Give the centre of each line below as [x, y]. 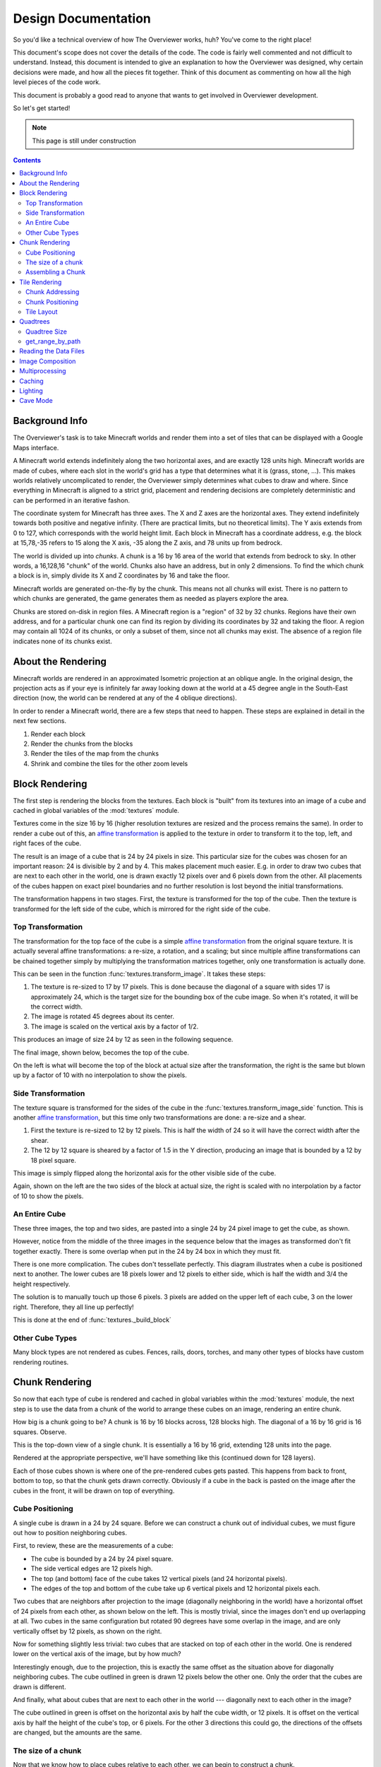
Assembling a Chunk [56, 272]
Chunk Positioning [52, 302]
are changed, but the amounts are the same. [78, 1732]
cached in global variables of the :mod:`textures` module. [96, 811]
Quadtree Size [46, 331]
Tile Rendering [41, 282]
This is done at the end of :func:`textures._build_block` [92, 1320]
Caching [31, 381]
